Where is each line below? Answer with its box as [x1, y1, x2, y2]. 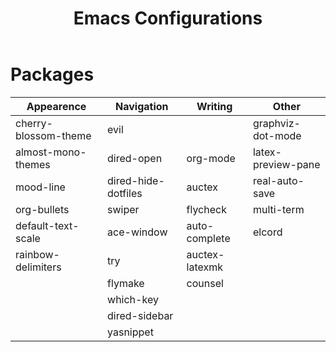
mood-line [15, 180, 66, 194]
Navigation [115, 99, 169, 113]
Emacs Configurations [73, 7, 263, 30]
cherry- [15, 116, 53, 130]
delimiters [15, 260, 62, 274]
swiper [107, 202, 140, 216]
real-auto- [252, 173, 305, 187]
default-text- [15, 218, 80, 232]
